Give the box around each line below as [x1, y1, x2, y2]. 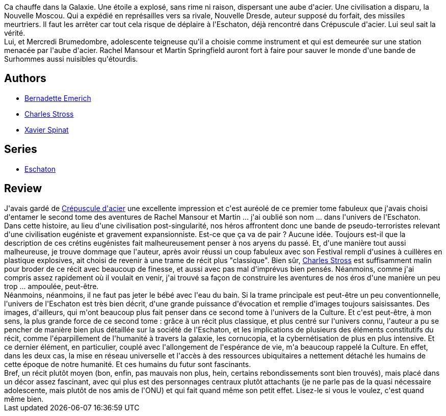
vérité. [4, 29, 25, 37]
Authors [4, 72, 46, 85]
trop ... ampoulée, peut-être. [4, 281, 99, 291]
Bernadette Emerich [24, 93, 91, 102]
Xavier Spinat [24, 125, 69, 134]
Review [4, 182, 42, 195]
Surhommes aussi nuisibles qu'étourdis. [4, 55, 138, 63]
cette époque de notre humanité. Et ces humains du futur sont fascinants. [4, 359, 251, 369]
